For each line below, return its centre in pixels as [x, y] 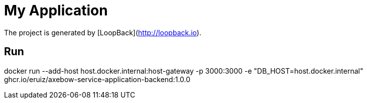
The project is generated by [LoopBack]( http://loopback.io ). [103, 32]
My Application [56, 10]
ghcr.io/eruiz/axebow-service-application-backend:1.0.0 [97, 79]
